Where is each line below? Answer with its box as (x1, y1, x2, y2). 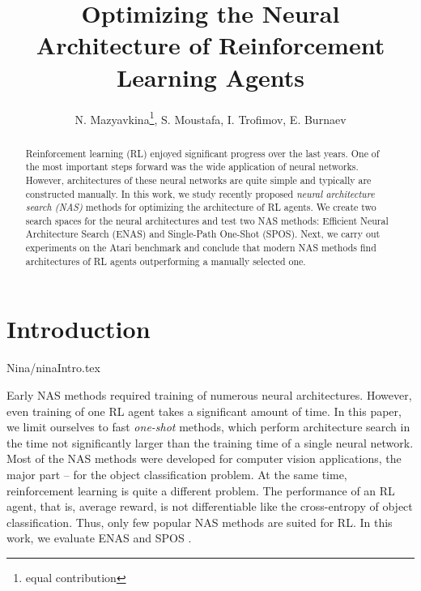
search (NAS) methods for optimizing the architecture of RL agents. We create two (25, 200, 376, 214)
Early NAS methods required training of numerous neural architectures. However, (6, 386, 412, 403)
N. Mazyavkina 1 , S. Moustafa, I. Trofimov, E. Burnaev (74, 108, 347, 127)
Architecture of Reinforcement (36, 28, 385, 62)
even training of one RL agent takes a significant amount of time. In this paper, (6, 402, 402, 419)
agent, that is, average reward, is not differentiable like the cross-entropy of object (6, 498, 413, 515)
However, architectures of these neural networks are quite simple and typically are (25, 173, 372, 186)
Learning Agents (116, 60, 304, 93)
